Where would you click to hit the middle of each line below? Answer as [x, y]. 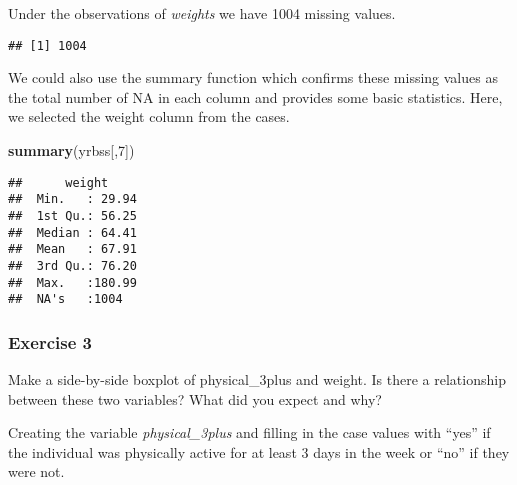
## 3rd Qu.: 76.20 [72, 265]
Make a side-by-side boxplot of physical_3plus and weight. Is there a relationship [257, 379]
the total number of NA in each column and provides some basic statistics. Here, [255, 96]
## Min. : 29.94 [72, 199]
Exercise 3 [50, 341]
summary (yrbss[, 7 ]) [71, 150]
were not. [36, 471]
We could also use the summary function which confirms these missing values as [253, 77]
